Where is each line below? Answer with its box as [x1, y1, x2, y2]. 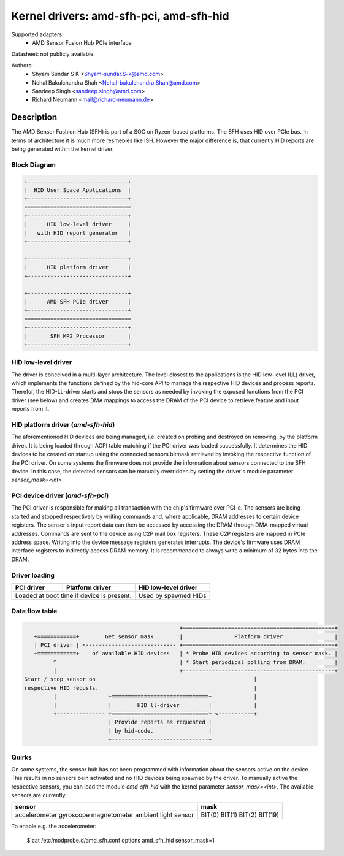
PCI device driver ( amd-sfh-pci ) [11, 491, 109, 500]
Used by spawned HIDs [138, 591, 207, 600]
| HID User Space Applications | [24, 186, 131, 193]
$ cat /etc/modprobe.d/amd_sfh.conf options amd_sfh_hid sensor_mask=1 [26, 836, 215, 844]
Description [11, 112, 58, 123]
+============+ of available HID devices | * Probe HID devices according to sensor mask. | [34, 650, 338, 657]
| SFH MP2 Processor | [24, 332, 131, 340]
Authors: [11, 61, 33, 69]
